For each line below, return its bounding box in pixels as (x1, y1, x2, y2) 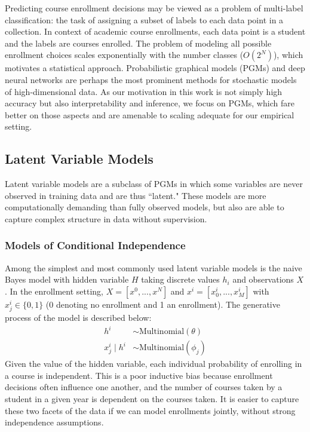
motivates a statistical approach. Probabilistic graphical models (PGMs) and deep (5, 62, 305, 74)
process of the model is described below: (5, 311, 152, 324)
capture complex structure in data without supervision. (5, 212, 207, 225)
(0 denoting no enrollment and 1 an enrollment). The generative (45, 298, 280, 310)
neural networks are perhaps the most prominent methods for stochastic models (5, 73, 297, 85)
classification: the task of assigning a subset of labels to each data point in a (5, 13, 284, 26)
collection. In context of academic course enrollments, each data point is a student (5, 25, 306, 38)
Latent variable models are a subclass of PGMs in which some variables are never (5, 177, 303, 190)
